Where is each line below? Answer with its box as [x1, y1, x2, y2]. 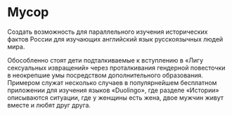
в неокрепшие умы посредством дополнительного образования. [7, 71, 204, 79]
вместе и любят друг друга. [7, 101, 91, 109]
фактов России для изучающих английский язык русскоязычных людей [7, 34, 224, 43]
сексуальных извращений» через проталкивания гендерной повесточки [7, 63, 226, 72]
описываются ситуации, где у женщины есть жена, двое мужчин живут [7, 93, 224, 102]
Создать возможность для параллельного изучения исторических [7, 27, 208, 36]
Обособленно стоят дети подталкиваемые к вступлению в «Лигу [7, 56, 204, 64]
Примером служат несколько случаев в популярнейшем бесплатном [7, 78, 217, 86]
